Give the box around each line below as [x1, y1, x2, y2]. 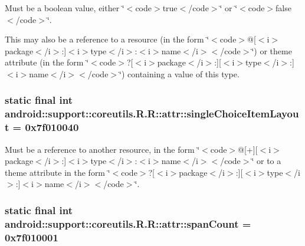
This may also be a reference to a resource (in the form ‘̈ [5, 33, 209, 45]
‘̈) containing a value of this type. [119, 67, 240, 80]
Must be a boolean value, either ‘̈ [5, 2, 124, 14]
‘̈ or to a [251, 155, 281, 167]
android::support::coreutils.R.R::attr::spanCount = [5, 216, 251, 231]
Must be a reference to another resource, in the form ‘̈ [5, 143, 200, 155]
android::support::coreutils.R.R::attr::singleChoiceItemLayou [5, 106, 299, 121]
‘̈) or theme [251, 44, 292, 57]
